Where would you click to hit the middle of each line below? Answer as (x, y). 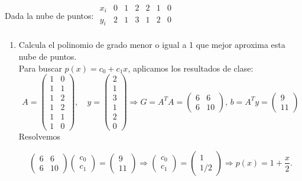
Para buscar (40, 68)
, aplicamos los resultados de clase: (191, 68)
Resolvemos (40, 136)
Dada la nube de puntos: (49, 16)
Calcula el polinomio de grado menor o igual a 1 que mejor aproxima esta (152, 45)
